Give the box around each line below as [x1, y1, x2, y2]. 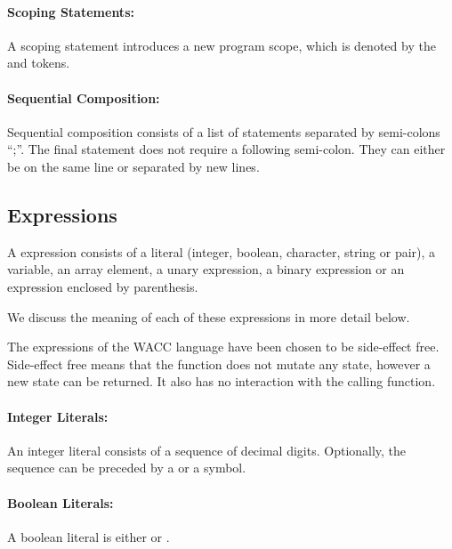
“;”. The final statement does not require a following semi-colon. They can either [7, 140, 446, 158]
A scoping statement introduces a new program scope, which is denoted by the [7, 36, 436, 54]
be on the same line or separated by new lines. [7, 157, 260, 175]
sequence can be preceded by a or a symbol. [7, 458, 246, 477]
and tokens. [7, 53, 70, 72]
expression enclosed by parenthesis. [7, 277, 198, 295]
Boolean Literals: [7, 493, 114, 512]
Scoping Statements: [7, 2, 134, 20]
